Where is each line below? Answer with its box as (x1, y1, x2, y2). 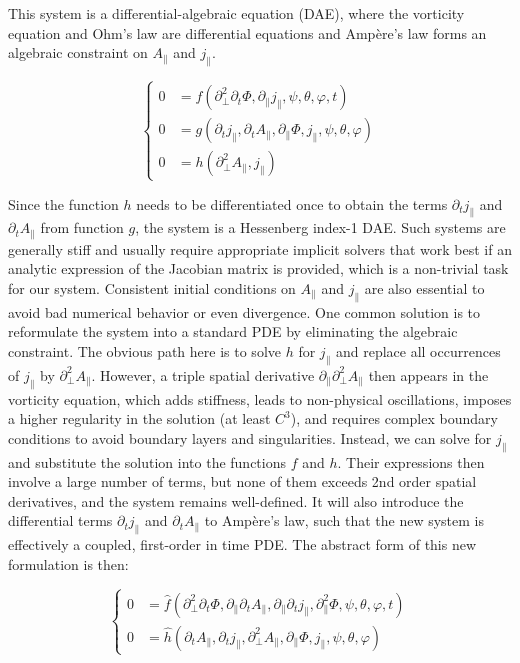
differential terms (8, 510, 113, 531)
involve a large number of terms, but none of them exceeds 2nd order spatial (8, 471, 477, 492)
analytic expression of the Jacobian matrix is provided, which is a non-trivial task (8, 258, 509, 279)
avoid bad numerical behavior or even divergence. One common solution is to (8, 301, 481, 322)
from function (40, 217, 124, 238)
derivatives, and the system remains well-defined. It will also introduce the (8, 490, 464, 511)
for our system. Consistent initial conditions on (8, 278, 296, 298)
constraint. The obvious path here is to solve (8, 340, 281, 361)
